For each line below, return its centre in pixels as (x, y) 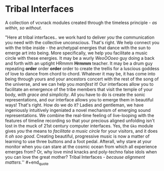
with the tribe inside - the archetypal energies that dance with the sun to (78, 48)
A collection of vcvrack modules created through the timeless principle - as (81, 23)
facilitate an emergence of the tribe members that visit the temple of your (79, 89)
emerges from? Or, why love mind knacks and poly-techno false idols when (81, 152)
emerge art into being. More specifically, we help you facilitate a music (76, 53)
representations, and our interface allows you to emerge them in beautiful (79, 99)
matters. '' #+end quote (27, 163)
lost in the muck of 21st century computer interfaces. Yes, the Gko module (79, 125)
